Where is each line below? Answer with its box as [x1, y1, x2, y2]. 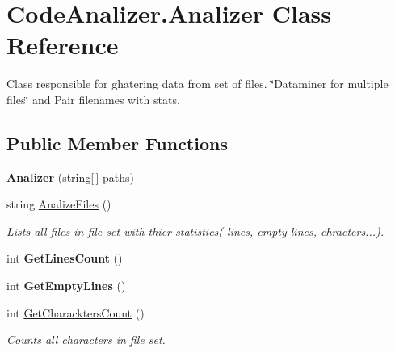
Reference [6, 28, 119, 61]
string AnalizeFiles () [6, 195, 111, 212]
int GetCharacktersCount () [6, 304, 145, 321]
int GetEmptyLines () [6, 277, 126, 294]
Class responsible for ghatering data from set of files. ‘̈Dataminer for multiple [6, 75, 389, 92]
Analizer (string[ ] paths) [6, 168, 135, 185]
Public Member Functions [6, 130, 228, 155]
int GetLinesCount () [6, 250, 123, 267]
